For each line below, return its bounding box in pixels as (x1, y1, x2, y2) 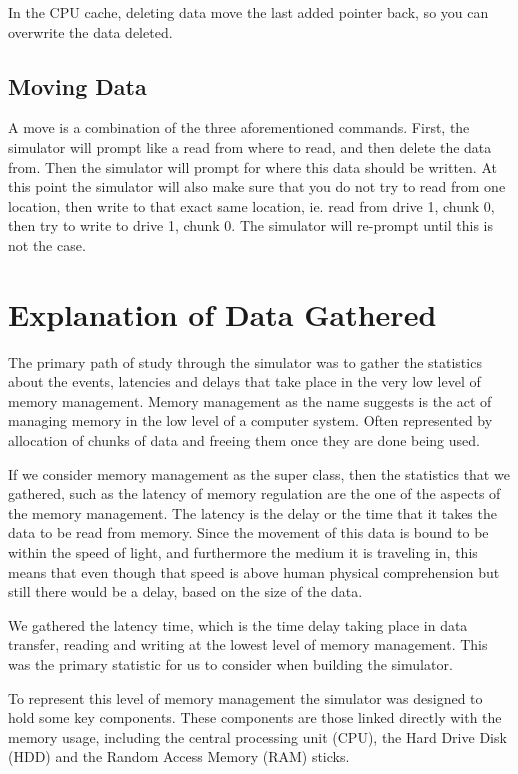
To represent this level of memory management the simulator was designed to (8, 687, 483, 708)
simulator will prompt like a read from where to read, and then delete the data (8, 136, 492, 157)
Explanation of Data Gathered (8, 293, 437, 334)
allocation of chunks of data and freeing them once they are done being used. (8, 430, 480, 451)
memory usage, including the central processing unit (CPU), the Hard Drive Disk (8, 726, 507, 747)
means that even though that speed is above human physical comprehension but (8, 561, 500, 582)
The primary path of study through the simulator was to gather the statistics (8, 351, 482, 372)
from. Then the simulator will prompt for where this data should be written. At (8, 156, 497, 177)
